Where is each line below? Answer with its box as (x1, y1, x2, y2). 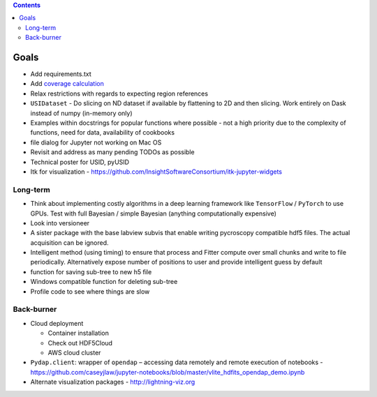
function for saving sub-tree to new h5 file (30, 267, 152, 276)
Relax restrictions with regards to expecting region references (30, 89, 209, 98)
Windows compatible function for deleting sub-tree (30, 278, 178, 286)
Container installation (47, 329, 110, 338)
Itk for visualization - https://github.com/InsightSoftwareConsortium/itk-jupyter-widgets (30, 167, 283, 176)
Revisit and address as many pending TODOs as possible (30, 148, 195, 156)
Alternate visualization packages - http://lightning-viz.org (30, 377, 195, 387)
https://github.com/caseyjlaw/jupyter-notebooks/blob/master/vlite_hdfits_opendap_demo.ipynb (30, 368, 305, 376)
